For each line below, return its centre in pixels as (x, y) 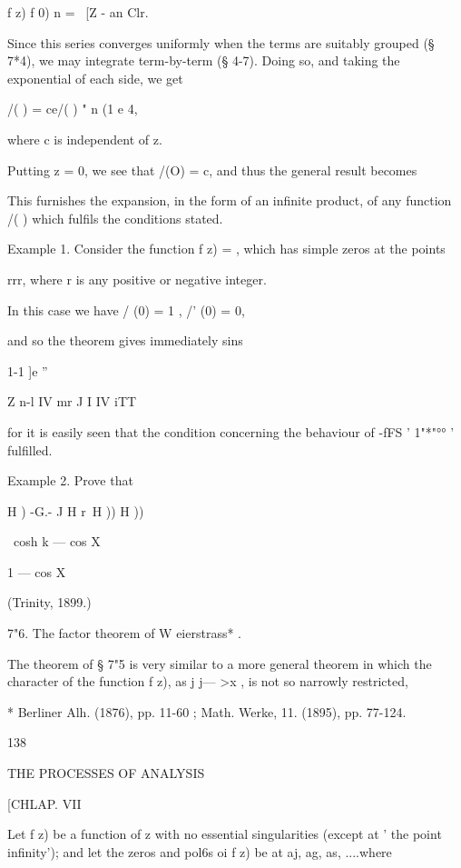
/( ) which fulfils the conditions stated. (115, 218)
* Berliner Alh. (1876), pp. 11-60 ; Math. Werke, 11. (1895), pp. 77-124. (207, 711)
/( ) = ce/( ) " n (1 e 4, (73, 109)
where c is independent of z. (85, 139)
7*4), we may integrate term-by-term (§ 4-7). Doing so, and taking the (204, 60)
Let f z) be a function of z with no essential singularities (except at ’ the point (225, 834)
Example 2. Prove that (70, 480)
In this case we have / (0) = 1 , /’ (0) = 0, (126, 309)
